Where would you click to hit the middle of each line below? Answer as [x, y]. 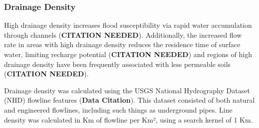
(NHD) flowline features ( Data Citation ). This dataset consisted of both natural [129, 100]
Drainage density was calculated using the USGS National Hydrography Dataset [127, 90]
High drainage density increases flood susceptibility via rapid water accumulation [128, 25]
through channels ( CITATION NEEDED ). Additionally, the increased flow [123, 34]
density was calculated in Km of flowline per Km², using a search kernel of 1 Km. [129, 119]
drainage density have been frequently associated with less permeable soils [118, 64]
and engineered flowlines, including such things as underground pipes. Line [118, 109]
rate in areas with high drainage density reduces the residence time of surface [122, 44]
